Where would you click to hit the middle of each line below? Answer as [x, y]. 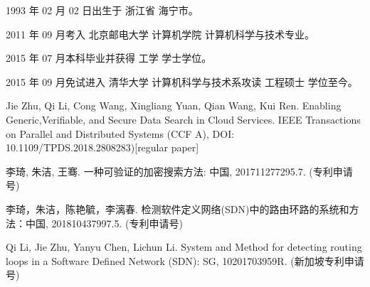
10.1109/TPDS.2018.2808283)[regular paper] [102, 147]
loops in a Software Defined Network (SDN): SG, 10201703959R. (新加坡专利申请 [185, 260]
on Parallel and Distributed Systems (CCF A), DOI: [120, 133]
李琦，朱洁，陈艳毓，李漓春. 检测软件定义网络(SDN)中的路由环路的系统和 [178, 209]
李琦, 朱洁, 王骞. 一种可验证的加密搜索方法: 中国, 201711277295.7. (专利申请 [179, 171]
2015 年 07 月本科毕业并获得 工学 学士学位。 [109, 58]
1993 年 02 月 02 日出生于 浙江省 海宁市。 [102, 10]
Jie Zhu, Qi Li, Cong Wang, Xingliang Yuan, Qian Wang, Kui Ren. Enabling [174, 105]
